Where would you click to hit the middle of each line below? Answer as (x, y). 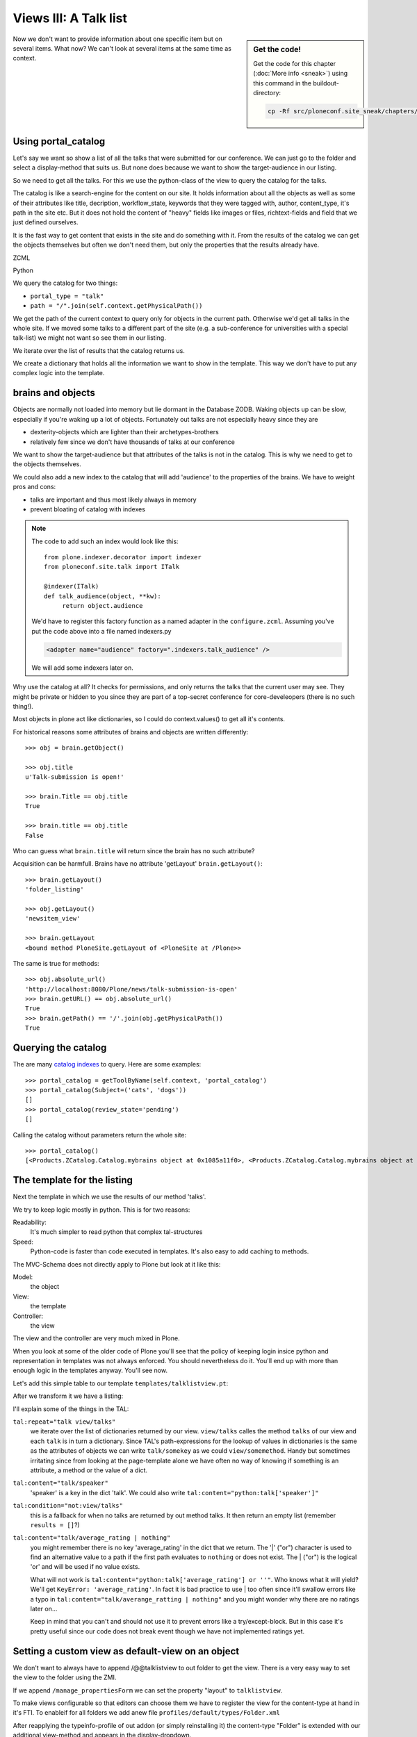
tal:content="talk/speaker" (61, 1483)
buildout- (326, 83)
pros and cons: (34, 487)
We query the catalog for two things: (65, 283)
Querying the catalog (60, 1048)
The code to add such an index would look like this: (105, 541)
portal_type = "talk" (67, 296)
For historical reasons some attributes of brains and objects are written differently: (131, 732)
